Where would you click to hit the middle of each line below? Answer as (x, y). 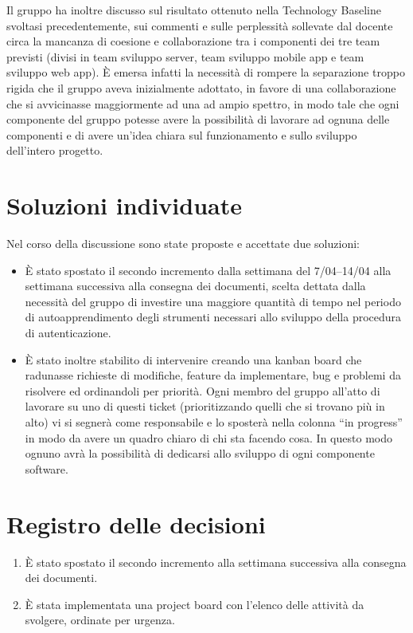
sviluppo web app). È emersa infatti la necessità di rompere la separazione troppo (206, 72)
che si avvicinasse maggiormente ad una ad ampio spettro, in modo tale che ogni (203, 103)
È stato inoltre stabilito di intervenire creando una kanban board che (193, 359)
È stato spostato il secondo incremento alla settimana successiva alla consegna (216, 562)
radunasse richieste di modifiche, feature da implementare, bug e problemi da (213, 375)
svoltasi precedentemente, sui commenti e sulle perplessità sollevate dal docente (200, 25)
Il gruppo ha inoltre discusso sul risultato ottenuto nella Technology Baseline (194, 10)
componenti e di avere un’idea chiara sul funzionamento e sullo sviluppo (182, 134)
